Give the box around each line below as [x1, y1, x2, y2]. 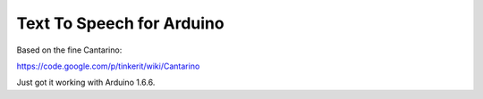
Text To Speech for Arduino [16, 13, 225, 33]
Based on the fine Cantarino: [16, 45, 123, 55]
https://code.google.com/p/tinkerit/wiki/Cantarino [16, 61, 200, 71]
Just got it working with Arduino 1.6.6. [16, 77, 156, 88]
